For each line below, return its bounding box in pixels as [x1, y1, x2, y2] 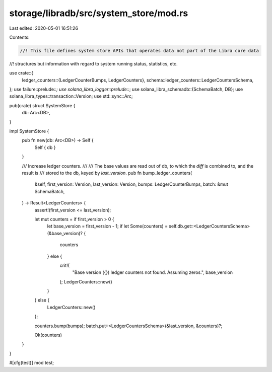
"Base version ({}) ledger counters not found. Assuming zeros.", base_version [72, 269, 233, 275]
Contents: [9, 34, 30, 40]
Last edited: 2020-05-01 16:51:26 [9, 25, 78, 31]
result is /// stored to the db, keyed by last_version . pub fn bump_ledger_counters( [22, 170, 192, 176]
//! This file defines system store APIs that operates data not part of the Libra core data [20, 48, 259, 53]
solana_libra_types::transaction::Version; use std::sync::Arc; [9, 93, 133, 99]
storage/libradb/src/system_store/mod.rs [9, 8, 188, 19]
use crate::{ [9, 70, 34, 76]
